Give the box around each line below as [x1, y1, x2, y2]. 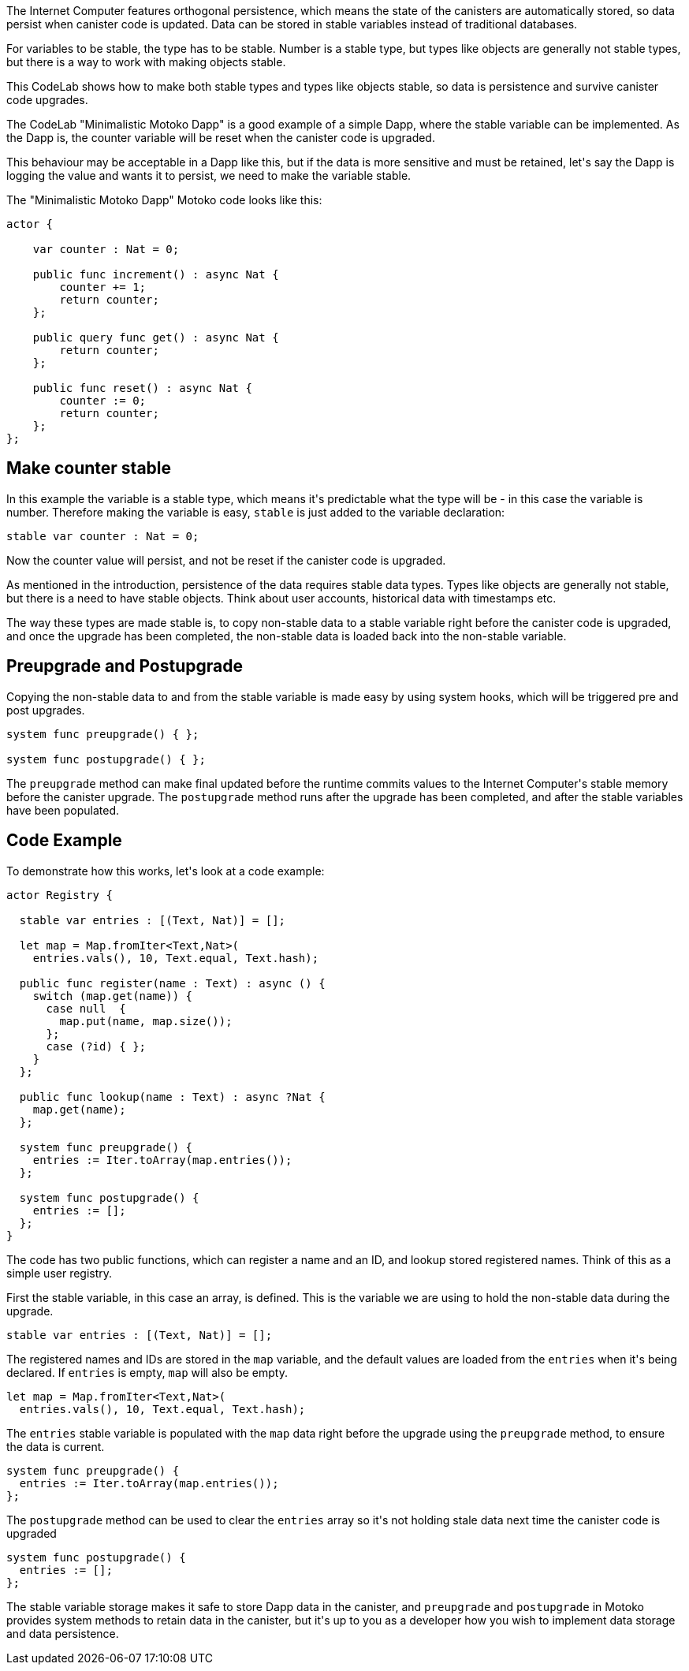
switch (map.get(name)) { [32, 989, 193, 1002]
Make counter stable [6, 458, 172, 479]
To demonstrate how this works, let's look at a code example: [6, 863, 325, 878]
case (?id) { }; [46, 1039, 147, 1053]
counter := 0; [59, 394, 147, 407]
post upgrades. [6, 703, 85, 717]
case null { [46, 1001, 126, 1015]
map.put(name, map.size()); [59, 1014, 233, 1028]
